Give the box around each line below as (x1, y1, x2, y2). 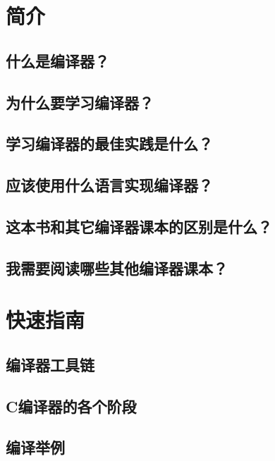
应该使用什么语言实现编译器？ (6, 174, 213, 196)
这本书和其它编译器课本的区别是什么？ (6, 215, 272, 237)
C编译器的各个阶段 (6, 395, 137, 417)
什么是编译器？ (6, 49, 109, 71)
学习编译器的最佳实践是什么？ (6, 133, 213, 154)
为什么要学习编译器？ (6, 91, 154, 113)
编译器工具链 (6, 353, 94, 375)
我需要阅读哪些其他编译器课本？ (6, 257, 228, 278)
